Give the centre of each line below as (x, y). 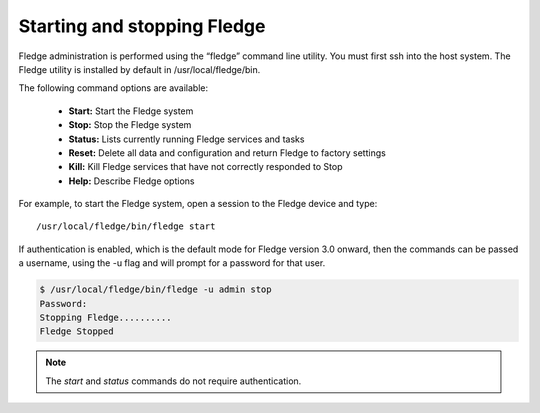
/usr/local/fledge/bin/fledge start (126, 226)
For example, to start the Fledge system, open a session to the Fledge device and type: (198, 204)
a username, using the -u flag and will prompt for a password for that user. (172, 263)
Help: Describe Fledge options (131, 181)
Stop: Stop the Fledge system (130, 125)
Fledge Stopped (76, 331)
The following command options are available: (113, 88)
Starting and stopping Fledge (142, 26)
